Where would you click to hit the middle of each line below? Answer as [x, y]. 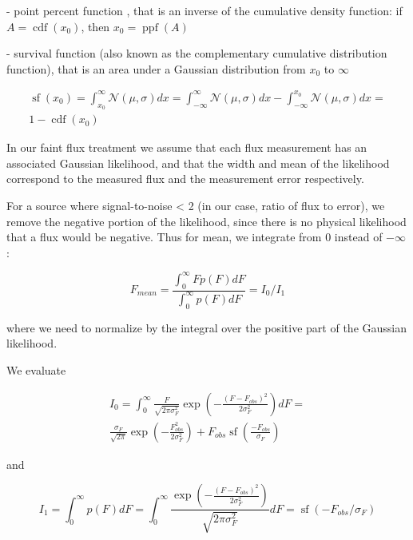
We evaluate [36, 369]
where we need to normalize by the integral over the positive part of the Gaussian [206, 327]
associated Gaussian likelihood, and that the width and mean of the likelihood [198, 163]
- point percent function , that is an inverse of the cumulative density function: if [205, 10]
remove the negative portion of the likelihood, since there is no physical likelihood [206, 221]
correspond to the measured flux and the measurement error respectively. [185, 179]
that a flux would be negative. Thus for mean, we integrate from [164, 237]
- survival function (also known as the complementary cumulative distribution [197, 53]
